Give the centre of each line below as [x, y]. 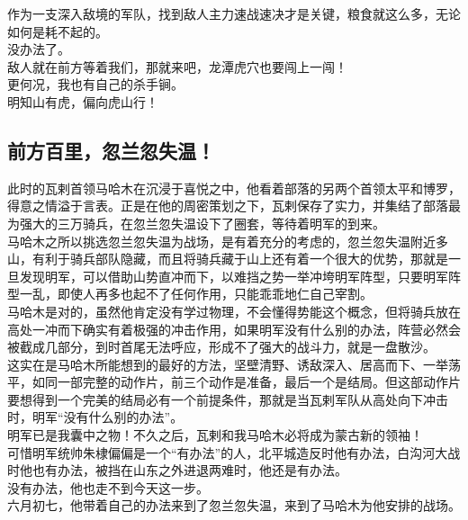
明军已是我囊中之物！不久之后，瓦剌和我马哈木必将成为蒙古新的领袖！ [215, 435]
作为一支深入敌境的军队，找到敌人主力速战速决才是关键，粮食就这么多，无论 [234, 13]
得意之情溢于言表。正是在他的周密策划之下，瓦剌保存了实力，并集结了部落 [228, 206]
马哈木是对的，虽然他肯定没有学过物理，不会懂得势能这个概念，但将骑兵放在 [234, 311]
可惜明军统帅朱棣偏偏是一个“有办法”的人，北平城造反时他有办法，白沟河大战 [234, 452]
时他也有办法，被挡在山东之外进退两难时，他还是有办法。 [177, 470]
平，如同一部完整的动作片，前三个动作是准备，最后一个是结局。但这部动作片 [234, 382]
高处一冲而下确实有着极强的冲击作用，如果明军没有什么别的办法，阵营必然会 [234, 329]
